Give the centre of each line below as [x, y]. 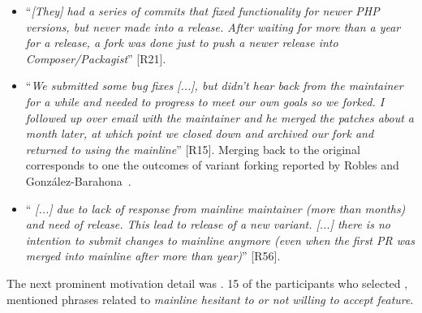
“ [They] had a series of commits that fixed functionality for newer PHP [202, 11]
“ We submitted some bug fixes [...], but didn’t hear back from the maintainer [214, 86]
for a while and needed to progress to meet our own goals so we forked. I [205, 101]
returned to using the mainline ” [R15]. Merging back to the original [193, 149]
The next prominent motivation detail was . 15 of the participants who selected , [207, 283]
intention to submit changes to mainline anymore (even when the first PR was [220, 240]
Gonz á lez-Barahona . [78, 180]
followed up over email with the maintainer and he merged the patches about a [220, 117]
